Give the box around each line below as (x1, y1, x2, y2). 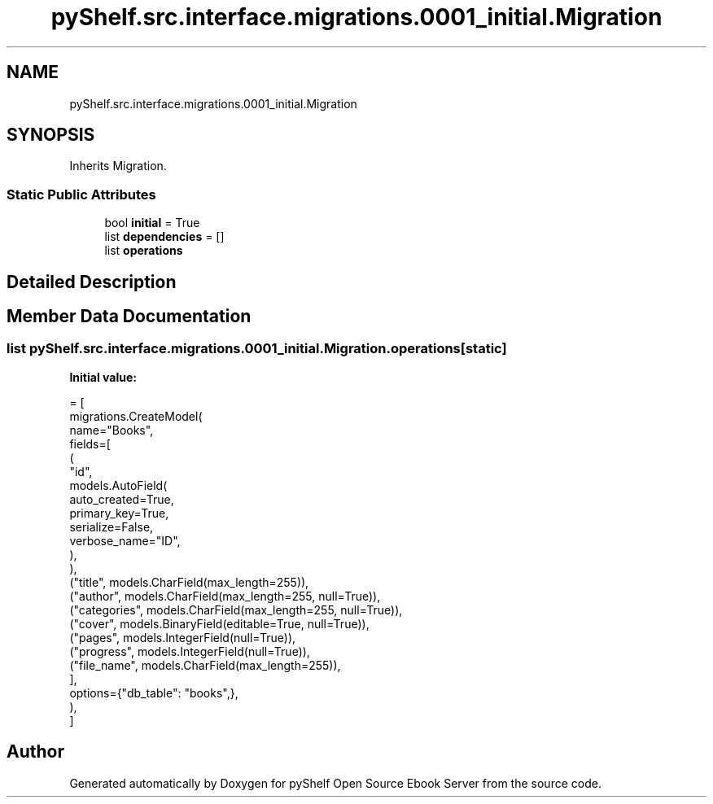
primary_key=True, (69, 505, 169, 520)
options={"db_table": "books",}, (69, 685, 238, 700)
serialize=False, (69, 519, 154, 534)
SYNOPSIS (7, 125, 95, 146)
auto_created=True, (69, 492, 174, 506)
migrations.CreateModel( (69, 409, 203, 423)
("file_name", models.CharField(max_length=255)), (69, 658, 341, 672)
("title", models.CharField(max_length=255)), (69, 575, 309, 589)
